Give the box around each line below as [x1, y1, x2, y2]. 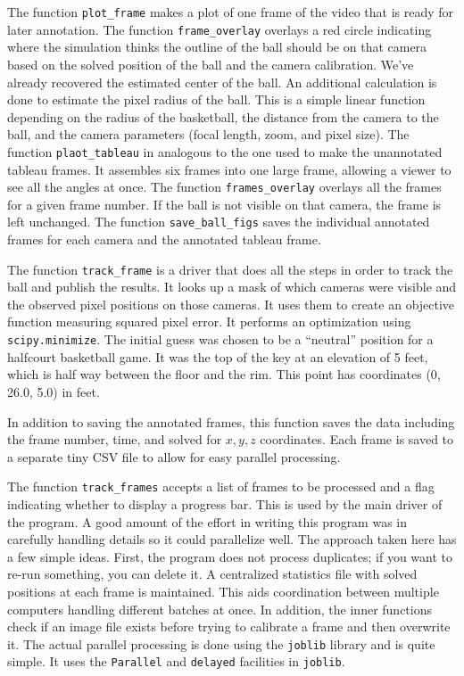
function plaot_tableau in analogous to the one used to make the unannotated [7, 142, 443, 161]
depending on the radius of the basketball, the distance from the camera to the [7, 107, 439, 126]
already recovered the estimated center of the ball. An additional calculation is [7, 72, 437, 91]
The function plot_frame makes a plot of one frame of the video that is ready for [7, 3, 454, 21]
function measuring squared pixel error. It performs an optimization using [7, 312, 411, 331]
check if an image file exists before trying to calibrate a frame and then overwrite [7, 617, 451, 636]
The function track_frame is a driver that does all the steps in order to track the [7, 260, 453, 278]
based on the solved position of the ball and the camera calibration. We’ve [7, 54, 414, 73]
